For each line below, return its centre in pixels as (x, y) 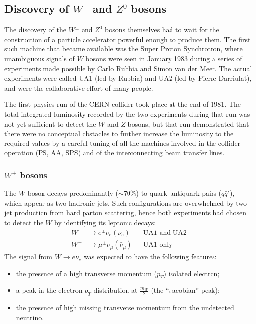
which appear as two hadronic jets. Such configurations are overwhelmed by (119, 203)
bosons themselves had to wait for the (162, 29)
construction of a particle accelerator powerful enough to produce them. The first (128, 39)
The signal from (28, 256)
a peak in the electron (49, 290)
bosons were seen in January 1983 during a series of (164, 58)
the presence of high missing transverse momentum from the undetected (125, 307)
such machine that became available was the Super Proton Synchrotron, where (124, 49)
